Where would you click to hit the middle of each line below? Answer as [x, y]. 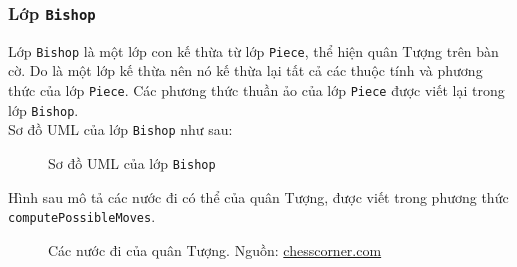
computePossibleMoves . [82, 216]
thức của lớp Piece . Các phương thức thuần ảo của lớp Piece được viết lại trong [256, 90]
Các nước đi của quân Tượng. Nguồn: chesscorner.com [215, 249]
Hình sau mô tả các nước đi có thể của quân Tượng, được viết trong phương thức [258, 196]
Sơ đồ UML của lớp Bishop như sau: [120, 129]
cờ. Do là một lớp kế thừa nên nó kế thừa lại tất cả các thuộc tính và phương [245, 70]
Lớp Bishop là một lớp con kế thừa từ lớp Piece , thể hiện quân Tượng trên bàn [253, 50]
